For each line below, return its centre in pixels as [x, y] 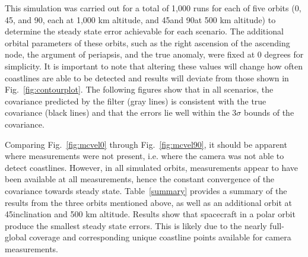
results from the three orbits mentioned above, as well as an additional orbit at [148, 202]
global [16, 237]
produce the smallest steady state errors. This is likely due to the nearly [136, 225]
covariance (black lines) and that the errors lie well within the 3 [121, 112]
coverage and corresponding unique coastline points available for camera [160, 237]
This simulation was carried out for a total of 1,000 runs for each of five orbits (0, [153, 8]
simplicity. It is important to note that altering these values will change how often [154, 66]
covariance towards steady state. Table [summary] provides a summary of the [146, 190]
